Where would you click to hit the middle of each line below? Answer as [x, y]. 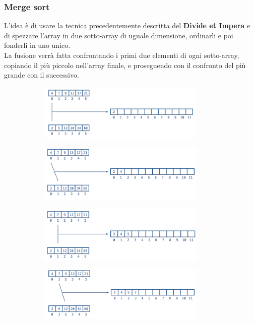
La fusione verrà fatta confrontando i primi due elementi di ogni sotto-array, [122, 55]
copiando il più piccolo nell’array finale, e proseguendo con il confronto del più [125, 65]
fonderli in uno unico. [37, 45]
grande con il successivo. [42, 75]
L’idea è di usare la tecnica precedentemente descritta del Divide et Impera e [127, 25]
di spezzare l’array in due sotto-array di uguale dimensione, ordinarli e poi [119, 35]
